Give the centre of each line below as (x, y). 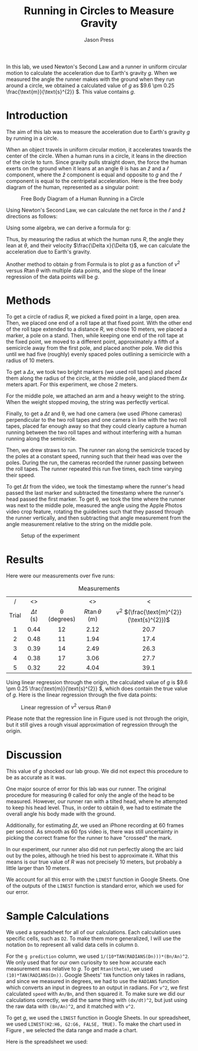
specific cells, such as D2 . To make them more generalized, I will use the (93, 938)
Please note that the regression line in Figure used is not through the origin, (98, 718)
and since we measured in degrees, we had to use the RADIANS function (93, 981)
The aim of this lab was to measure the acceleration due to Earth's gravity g (98, 132)
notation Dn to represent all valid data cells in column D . (73, 945)
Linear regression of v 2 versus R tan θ (66, 707)
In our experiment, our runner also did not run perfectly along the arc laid (95, 849)
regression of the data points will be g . (53, 277)
